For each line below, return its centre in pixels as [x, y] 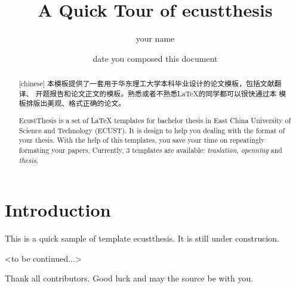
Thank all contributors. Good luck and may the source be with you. [129, 278]
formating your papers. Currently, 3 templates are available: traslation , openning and [150, 150]
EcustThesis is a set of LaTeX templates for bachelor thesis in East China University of [155, 120]
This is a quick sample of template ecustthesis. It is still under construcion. [142, 238]
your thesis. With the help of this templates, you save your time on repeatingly [142, 140]
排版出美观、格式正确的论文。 [76, 103]
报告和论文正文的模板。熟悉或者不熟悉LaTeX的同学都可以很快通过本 [163, 93]
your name [155, 38]
